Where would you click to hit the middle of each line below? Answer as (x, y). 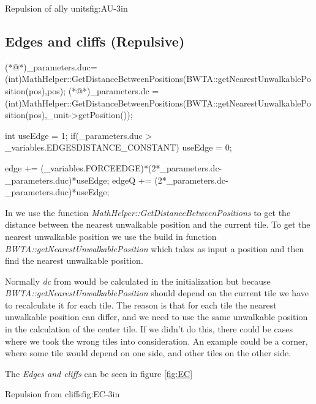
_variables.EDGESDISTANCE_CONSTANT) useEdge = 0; (118, 147)
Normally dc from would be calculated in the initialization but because (138, 281)
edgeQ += (132, 180)
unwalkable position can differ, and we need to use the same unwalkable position (156, 317)
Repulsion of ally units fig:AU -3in (66, 8)
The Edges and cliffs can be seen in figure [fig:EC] (99, 373)
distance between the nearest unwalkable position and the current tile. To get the (158, 224)
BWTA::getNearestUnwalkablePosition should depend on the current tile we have (157, 293)
